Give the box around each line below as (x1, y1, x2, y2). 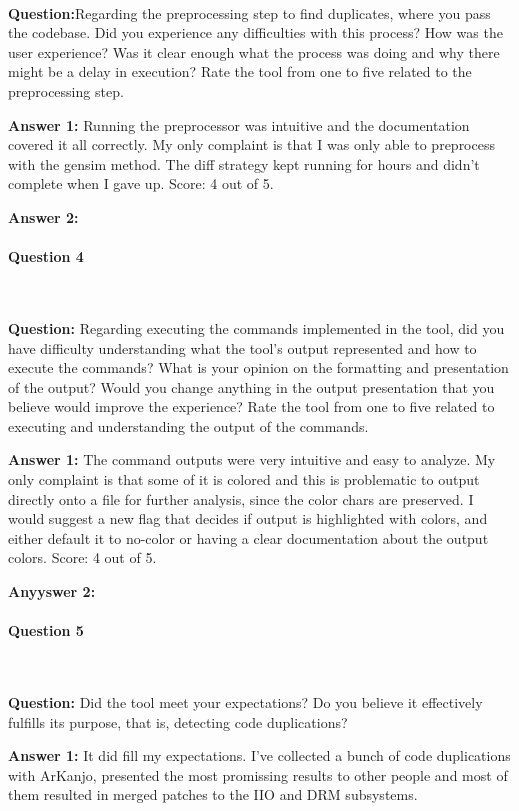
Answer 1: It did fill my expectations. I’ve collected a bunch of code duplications (8, 745, 511, 766)
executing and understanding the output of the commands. (8, 415, 369, 436)
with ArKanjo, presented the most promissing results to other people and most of (8, 764, 508, 785)
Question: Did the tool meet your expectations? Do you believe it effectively (8, 692, 483, 713)
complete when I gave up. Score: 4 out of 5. (8, 173, 274, 194)
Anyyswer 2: (8, 581, 96, 602)
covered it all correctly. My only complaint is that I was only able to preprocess (8, 134, 495, 155)
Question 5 (8, 620, 84, 641)
